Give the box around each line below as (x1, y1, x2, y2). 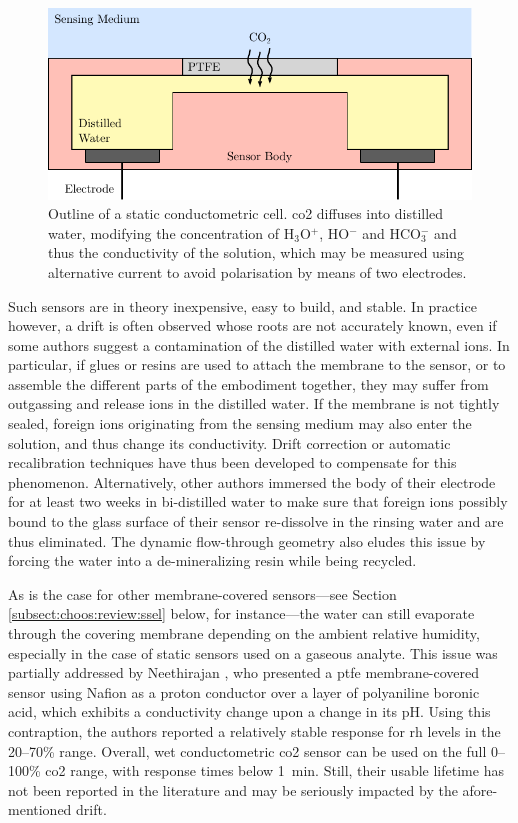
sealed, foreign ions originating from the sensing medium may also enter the (8, 413, 472, 434)
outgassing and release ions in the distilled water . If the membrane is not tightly (8, 393, 500, 414)
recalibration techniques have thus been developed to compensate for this (8, 452, 457, 473)
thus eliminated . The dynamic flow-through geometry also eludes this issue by (8, 530, 486, 551)
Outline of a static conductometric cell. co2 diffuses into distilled (48, 203, 444, 224)
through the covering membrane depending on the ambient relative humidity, (8, 623, 480, 643)
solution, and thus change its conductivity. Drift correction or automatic (8, 432, 451, 453)
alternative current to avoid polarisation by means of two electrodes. (48, 261, 467, 282)
